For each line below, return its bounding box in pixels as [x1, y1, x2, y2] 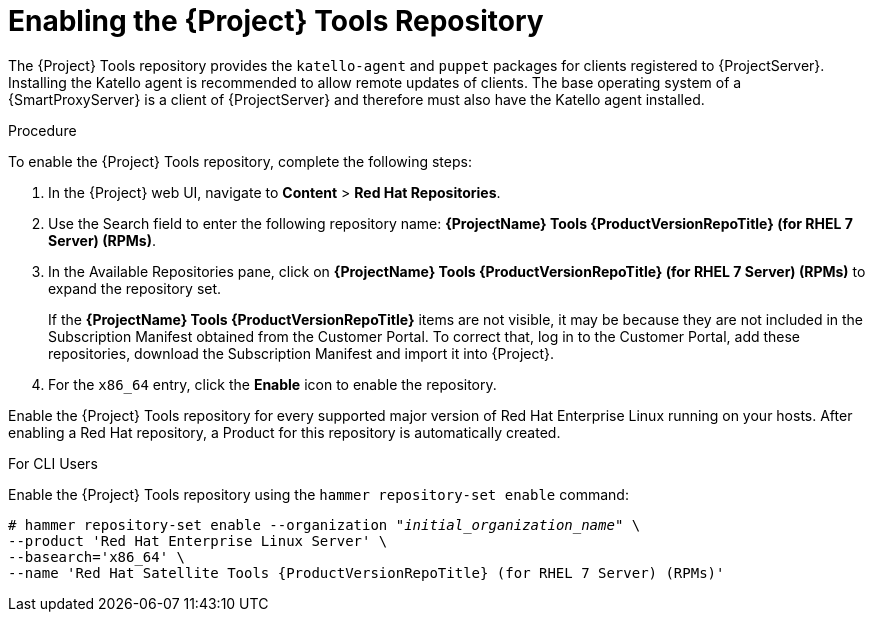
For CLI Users [8, 454, 98, 472]
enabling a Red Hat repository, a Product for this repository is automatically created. [8, 423, 561, 441]
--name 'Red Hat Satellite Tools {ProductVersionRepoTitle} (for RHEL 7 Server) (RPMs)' [8, 564, 725, 581]
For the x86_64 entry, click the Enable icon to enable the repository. [48, 375, 497, 393]
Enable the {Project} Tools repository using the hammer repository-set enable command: [8, 485, 629, 503]
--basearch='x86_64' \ [8, 548, 186, 565]
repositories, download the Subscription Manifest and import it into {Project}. [48, 344, 555, 362]
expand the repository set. [48, 279, 222, 297]
